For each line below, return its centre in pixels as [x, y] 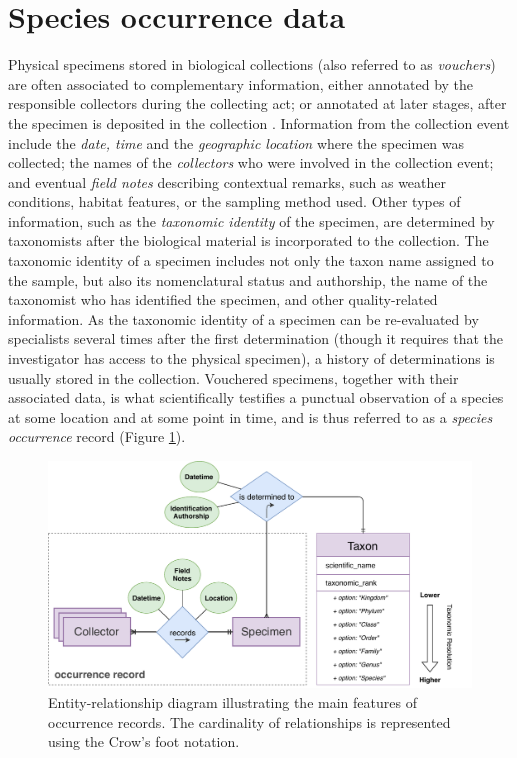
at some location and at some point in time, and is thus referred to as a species [250, 416]
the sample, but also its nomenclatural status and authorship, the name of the [248, 279]
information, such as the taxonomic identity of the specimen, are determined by [251, 220]
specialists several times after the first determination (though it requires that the [256, 338]
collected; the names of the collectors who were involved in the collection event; [251, 162]
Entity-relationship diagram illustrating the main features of [232, 701]
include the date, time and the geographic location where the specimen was [236, 142]
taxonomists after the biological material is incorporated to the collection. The [248, 240]
